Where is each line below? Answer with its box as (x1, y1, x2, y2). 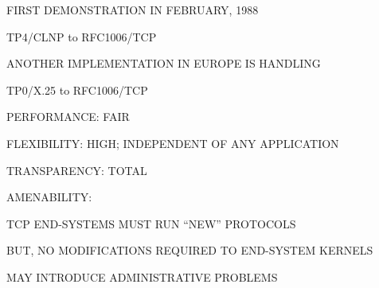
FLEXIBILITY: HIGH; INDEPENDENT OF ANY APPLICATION (6, 134, 339, 151)
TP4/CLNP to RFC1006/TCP (6, 28, 157, 45)
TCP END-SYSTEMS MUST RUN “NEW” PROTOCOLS (6, 215, 296, 232)
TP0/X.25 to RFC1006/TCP (6, 81, 148, 98)
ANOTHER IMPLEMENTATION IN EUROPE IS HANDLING (6, 55, 321, 72)
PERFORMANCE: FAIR (6, 108, 130, 125)
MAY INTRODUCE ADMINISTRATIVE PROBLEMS (6, 268, 278, 285)
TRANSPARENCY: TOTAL (6, 162, 147, 178)
